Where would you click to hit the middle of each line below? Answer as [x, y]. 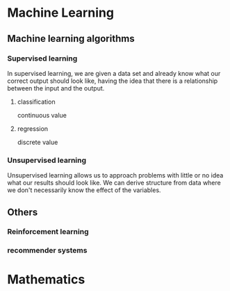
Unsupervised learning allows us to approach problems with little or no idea [115, 175]
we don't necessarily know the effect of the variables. [84, 190]
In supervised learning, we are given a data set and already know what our [114, 73]
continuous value [42, 115]
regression [33, 128]
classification [36, 102]
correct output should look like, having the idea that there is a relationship [113, 81]
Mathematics [46, 279]
